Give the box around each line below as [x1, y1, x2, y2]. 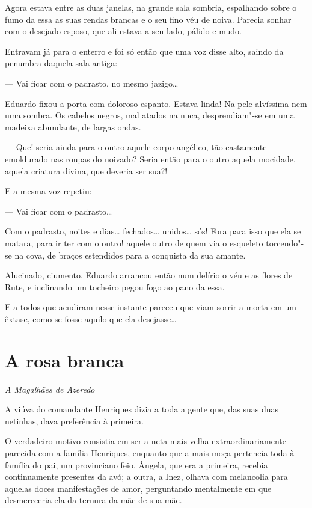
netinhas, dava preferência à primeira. [5, 414, 144, 427]
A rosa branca [5, 347, 124, 372]
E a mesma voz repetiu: [5, 185, 92, 197]
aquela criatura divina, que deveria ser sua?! [5, 164, 168, 177]
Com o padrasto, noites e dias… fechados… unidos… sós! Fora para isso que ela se [5, 225, 301, 237]
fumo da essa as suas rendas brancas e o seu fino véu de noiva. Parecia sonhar [5, 13, 292, 25]
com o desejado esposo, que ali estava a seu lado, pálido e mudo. [5, 25, 242, 37]
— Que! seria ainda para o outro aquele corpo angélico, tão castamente [5, 141, 267, 153]
